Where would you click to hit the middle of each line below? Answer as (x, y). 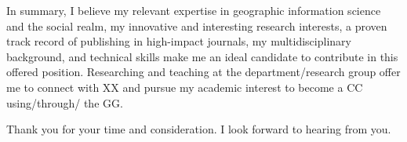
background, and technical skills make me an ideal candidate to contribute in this (202, 56)
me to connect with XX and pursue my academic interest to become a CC (185, 87)
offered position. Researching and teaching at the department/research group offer (203, 72)
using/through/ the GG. (65, 102)
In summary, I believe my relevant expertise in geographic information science (194, 10)
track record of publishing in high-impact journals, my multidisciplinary (179, 41)
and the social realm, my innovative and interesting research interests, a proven (197, 25)
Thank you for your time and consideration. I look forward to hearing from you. (199, 129)
